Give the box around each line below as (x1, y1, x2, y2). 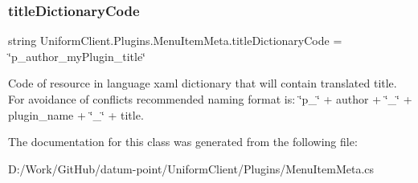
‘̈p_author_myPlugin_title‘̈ (8, 47, 146, 64)
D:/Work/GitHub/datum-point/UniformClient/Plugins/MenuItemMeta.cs (8, 160, 375, 177)
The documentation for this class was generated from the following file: (8, 133, 358, 150)
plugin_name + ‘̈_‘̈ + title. (8, 106, 144, 123)
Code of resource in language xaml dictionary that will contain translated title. (8, 75, 397, 91)
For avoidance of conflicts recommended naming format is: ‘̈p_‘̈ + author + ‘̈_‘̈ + (8, 91, 412, 107)
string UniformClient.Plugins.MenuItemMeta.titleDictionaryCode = (8, 32, 342, 49)
